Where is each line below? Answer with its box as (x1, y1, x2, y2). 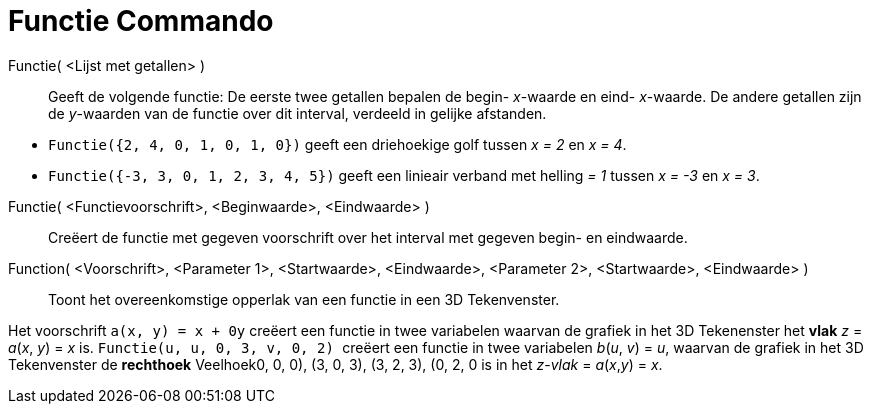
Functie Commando (8, 4, 274, 38)
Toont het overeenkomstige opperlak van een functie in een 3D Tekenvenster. (48, 290, 560, 308)
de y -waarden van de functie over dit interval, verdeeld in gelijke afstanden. (48, 104, 547, 122)
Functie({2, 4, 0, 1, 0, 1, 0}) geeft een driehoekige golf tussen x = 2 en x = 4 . (48, 135, 627, 153)
